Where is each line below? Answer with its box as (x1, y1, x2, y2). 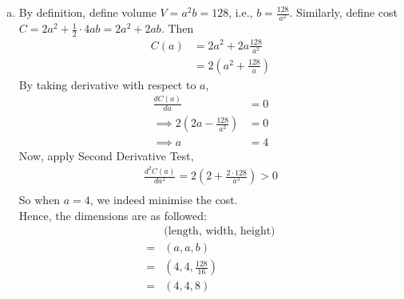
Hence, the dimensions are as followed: (18, 207, 207, 223)
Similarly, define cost (296, 4, 398, 20)
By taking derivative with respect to (18, 76, 196, 92)
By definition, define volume (18, 4, 156, 20)
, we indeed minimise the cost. (89, 191, 238, 208)
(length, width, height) (164, 226, 275, 238)
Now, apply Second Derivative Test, (18, 147, 194, 163)
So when (18, 191, 61, 208)
